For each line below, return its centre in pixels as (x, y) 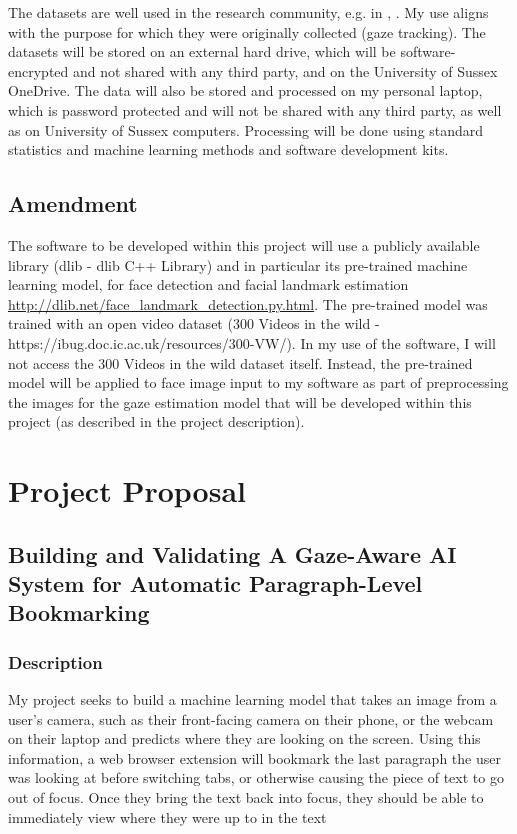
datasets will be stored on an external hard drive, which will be (202, 51)
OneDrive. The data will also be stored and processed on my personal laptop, (245, 90)
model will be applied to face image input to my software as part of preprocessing (258, 382)
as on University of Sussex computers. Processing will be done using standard (246, 129)
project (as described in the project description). (156, 421)
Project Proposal (127, 490)
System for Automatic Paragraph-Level (215, 583)
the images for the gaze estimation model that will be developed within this (240, 401)
